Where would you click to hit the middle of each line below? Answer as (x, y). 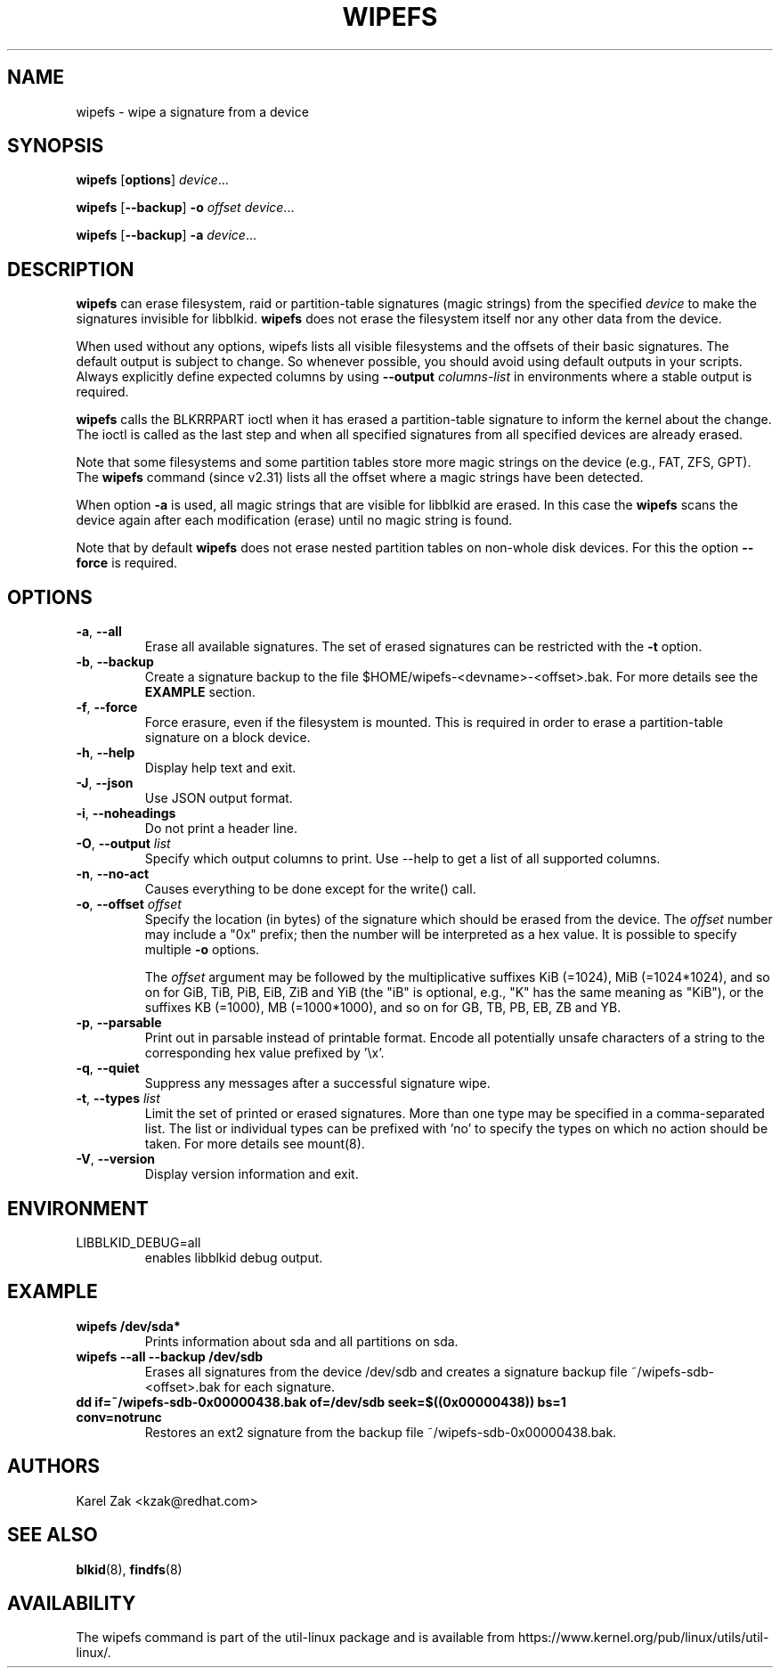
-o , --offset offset (129, 904)
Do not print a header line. (221, 829)
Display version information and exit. (252, 1174)
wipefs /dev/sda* (128, 1326)
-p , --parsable (119, 1023)
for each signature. (279, 1386)
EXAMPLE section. (200, 692)
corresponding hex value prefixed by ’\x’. (264, 1053)
